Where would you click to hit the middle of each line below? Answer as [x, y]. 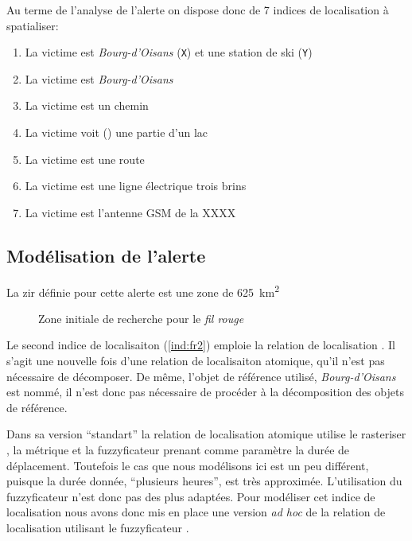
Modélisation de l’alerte [106, 255]
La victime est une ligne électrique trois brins [136, 186]
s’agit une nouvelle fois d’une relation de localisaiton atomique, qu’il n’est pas [196, 361]
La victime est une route [85, 159]
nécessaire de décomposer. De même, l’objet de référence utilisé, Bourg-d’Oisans [201, 376]
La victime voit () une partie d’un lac [117, 132]
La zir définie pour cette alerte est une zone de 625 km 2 [143, 290]
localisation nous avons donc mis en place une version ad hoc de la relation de [196, 512]
